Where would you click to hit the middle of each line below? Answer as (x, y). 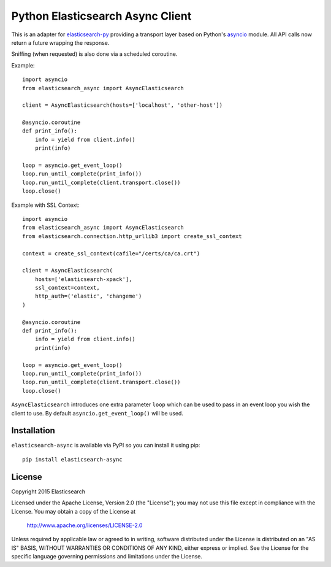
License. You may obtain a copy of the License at (74, 511)
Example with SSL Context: (45, 205)
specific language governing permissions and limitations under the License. (107, 557)
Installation (33, 430)
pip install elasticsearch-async (72, 459)
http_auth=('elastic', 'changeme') (88, 296)
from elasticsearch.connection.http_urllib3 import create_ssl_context (132, 236)
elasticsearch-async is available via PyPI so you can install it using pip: (106, 445)
